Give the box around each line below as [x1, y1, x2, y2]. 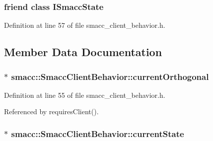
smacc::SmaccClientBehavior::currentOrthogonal [11, 70, 209, 82]
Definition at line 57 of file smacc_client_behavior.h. [4, 20, 165, 30]
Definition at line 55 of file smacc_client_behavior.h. [4, 89, 165, 100]
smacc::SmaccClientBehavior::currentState [11, 127, 184, 140]
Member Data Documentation [4, 44, 162, 60]
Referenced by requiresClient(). [4, 106, 99, 117]
